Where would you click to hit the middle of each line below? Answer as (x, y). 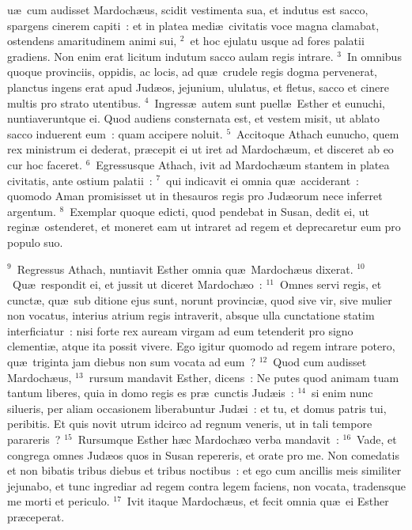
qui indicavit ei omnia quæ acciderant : (263, 180)
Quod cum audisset (320, 362)
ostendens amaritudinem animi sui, (92, 41)
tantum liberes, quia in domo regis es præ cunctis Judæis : (151, 393)
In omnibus (374, 56)
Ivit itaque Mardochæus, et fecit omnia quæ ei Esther (258, 501)
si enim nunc (342, 393)
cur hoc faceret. (45, 164)
